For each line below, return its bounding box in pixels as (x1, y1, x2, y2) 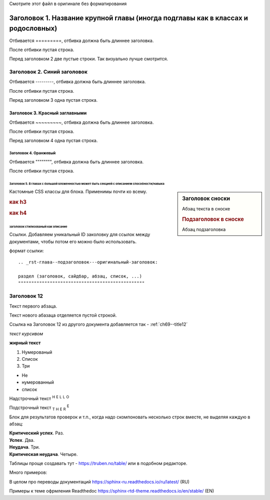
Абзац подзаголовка (182, 226, 226, 232)
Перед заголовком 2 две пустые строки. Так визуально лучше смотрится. (9, 56, 168, 62)
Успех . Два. (9, 437, 35, 443)
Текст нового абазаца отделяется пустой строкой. (9, 312, 117, 318)
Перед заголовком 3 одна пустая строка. (9, 97, 98, 103)
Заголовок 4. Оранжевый (9, 151, 56, 156)
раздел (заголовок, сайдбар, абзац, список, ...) (18, 274, 142, 279)
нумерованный (21, 379, 54, 385)
